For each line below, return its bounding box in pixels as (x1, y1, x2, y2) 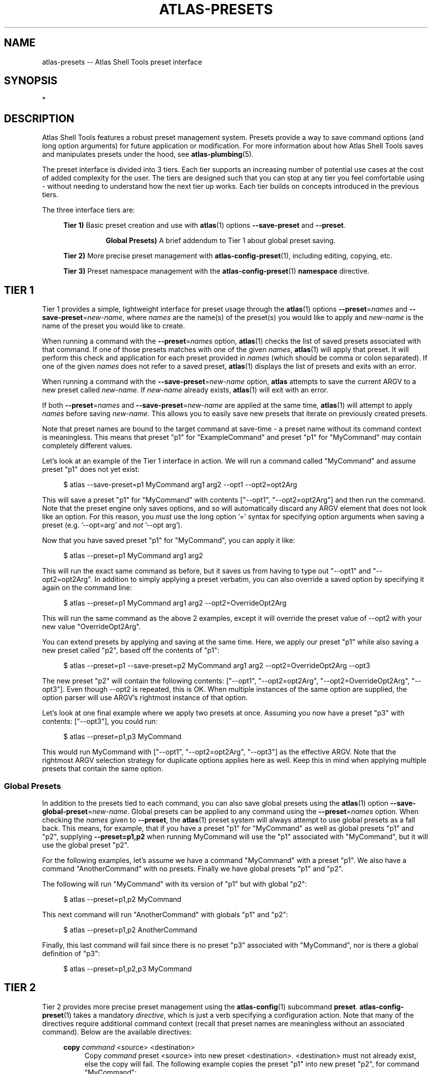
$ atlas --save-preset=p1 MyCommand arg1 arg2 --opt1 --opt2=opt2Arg (63, 480, 297, 489)
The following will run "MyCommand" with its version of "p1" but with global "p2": (42, 879, 307, 888)
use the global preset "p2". (42, 840, 129, 849)
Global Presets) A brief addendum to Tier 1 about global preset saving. (106, 236, 336, 245)
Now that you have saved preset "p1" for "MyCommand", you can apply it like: (42, 536, 295, 545)
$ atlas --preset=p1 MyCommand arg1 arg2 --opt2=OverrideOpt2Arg (63, 599, 287, 608)
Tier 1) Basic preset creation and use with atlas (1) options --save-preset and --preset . (63, 221, 346, 230)
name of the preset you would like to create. (42, 322, 185, 330)
